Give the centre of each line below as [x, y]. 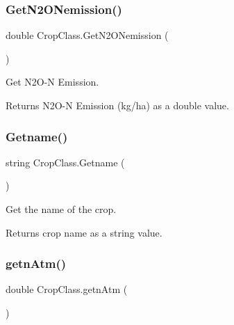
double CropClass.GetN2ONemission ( [87, 35]
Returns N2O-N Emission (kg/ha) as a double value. [117, 105]
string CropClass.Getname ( [65, 162]
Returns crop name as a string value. [84, 232]
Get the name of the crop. [61, 209]
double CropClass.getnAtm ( [67, 289]
